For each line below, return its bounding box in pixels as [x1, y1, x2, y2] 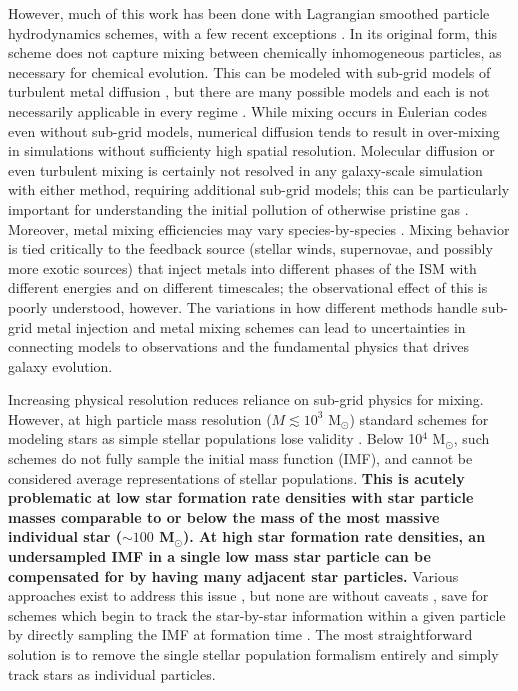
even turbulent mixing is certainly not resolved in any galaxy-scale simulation [8, 159, 483, 180]
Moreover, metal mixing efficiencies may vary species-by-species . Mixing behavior [8, 218, 510, 239]
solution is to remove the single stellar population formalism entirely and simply [8, 644, 499, 664]
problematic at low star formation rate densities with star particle [8, 487, 474, 508]
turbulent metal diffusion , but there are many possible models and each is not [8, 81, 490, 102]
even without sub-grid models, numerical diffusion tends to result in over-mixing [8, 120, 500, 141]
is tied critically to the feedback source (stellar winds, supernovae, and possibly [8, 238, 493, 259]
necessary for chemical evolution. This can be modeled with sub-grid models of [8, 61, 491, 82]
